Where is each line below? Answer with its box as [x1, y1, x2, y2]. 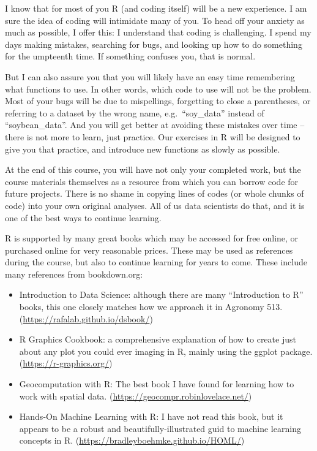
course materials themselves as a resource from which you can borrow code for [5, 175, 299, 188]
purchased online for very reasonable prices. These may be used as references [5, 243, 293, 256]
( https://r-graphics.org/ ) [19, 357, 113, 370]
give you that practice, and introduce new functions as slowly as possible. [5, 142, 280, 155]
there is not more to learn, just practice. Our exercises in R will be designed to [5, 130, 300, 143]
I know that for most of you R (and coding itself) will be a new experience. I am [5, 2, 307, 14]
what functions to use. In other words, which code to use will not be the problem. [5, 82, 311, 95]
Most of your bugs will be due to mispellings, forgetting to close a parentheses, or [5, 94, 311, 107]
